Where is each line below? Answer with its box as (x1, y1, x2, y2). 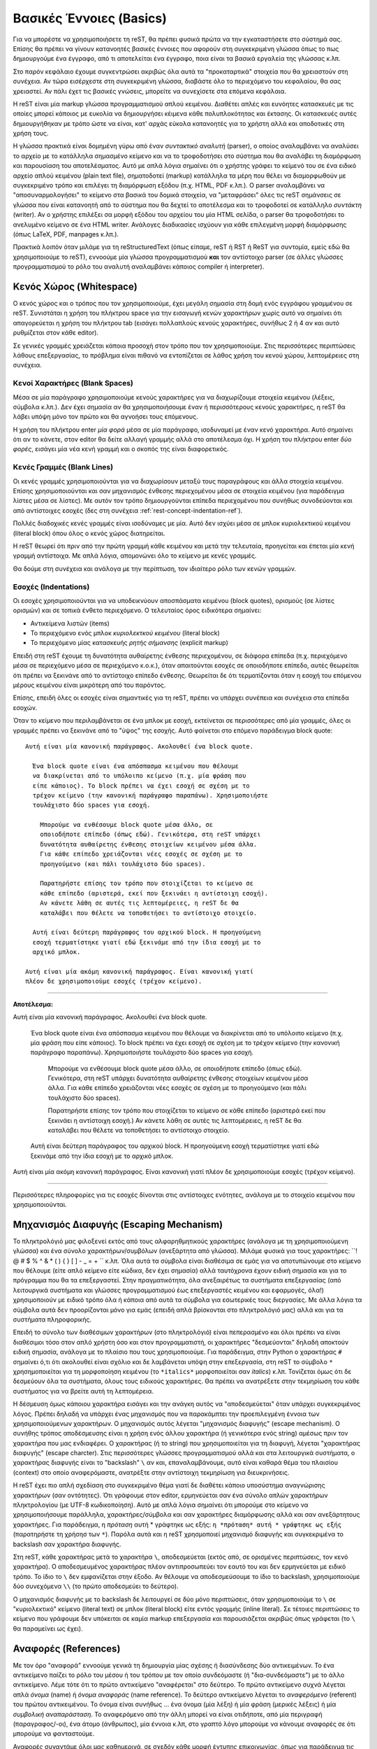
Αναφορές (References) (13, 1643, 121, 1655)
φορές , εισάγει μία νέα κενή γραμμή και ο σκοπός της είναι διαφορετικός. (13, 445, 230, 453)
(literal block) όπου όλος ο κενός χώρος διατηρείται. (13, 529, 165, 537)
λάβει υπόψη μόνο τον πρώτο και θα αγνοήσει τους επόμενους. (13, 413, 198, 421)
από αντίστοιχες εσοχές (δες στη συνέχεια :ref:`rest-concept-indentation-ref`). (13, 506, 243, 514)
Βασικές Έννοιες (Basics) (13, 10, 167, 26)
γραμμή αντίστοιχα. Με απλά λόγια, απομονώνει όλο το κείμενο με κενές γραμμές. (13, 551, 257, 560)
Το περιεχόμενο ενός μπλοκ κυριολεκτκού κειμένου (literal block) (30, 629, 220, 637)
